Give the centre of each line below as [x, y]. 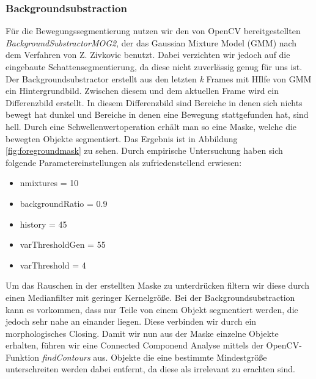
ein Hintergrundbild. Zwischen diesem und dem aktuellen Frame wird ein [142, 91]
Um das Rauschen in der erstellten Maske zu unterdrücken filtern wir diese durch [158, 285]
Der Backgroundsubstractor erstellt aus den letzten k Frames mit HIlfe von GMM [159, 78]
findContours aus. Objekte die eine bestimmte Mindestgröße [154, 357]
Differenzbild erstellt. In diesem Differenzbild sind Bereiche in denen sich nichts [154, 102]
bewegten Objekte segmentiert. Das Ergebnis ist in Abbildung [122, 138]
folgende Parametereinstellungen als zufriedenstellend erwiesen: [124, 162]
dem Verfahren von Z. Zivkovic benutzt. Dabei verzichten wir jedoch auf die [148, 55]
